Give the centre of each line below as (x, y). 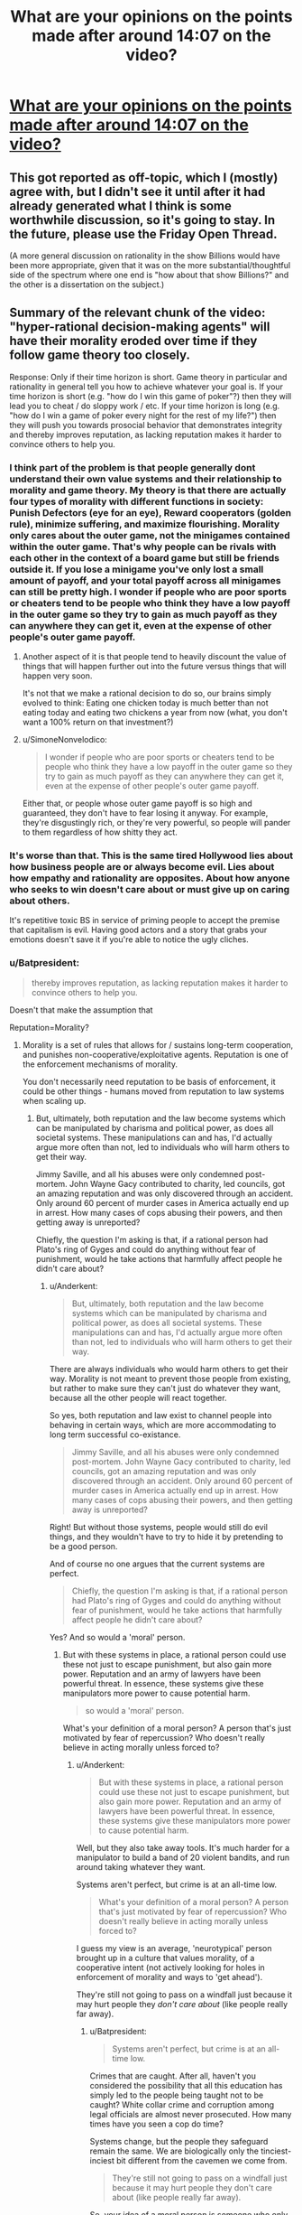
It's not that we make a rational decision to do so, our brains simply (147, 694)
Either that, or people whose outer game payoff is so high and (137, 804)
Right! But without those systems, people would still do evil (159, 1527)
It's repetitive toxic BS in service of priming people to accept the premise (145, 921)
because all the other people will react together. (138, 1397)
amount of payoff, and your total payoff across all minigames (145, 580)
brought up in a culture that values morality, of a (165, 1958)
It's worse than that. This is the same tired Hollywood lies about (151, 855)
